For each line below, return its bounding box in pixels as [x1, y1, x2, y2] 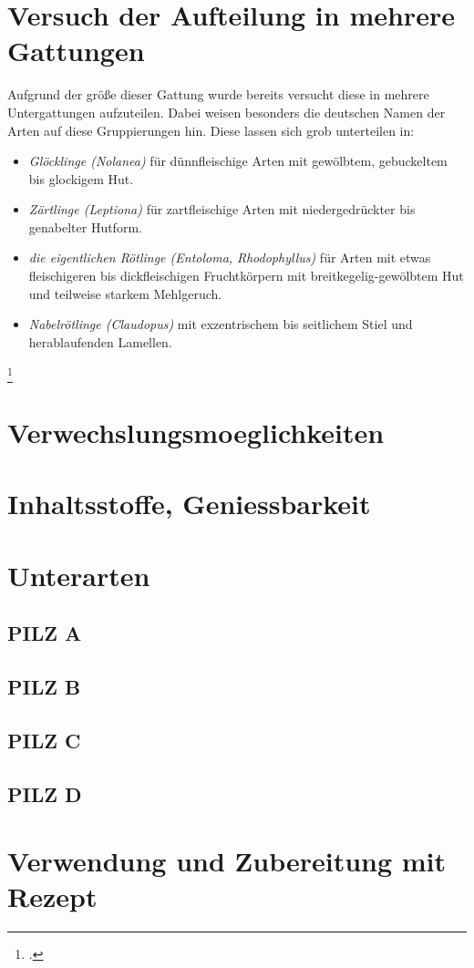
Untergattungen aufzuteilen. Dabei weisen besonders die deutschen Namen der [7, 102, 446, 121]
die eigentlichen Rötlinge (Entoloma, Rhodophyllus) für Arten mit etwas [28, 248, 431, 267]
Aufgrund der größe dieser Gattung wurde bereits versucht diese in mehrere [7, 85, 429, 104]
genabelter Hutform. [28, 217, 142, 236]
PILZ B [7, 673, 81, 701]
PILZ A [7, 619, 82, 647]
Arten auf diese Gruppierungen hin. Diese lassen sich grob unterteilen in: [7, 120, 415, 139]
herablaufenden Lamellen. [28, 332, 172, 351]
